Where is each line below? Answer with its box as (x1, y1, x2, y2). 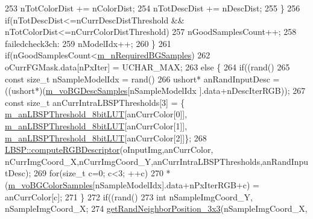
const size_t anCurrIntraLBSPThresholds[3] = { (5, 96, 185, 108)
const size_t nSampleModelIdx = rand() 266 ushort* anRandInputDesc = (5, 72, 280, 85)
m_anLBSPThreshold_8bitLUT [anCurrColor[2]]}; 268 (5, 131, 207, 144)
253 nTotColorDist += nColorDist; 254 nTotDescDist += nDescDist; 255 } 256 (5, 2, 300, 14)
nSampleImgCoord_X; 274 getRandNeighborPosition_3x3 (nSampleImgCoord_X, (5, 202, 308, 215)
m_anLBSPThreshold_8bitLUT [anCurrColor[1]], (5, 119, 188, 132)
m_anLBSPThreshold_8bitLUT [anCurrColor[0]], (5, 108, 188, 120)
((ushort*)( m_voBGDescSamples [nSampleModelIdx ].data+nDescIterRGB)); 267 (5, 84, 306, 97)
